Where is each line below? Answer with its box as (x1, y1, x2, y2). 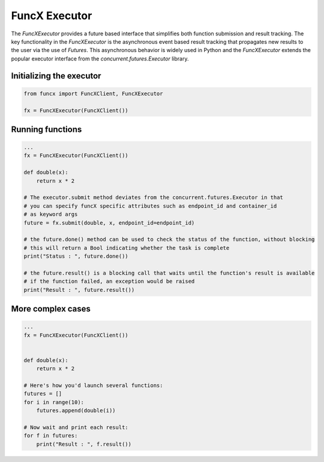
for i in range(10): (23, 398, 84, 406)
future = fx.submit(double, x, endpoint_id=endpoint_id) (23, 219, 195, 226)
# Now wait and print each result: (23, 424, 128, 431)
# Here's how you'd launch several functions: (23, 382, 163, 389)
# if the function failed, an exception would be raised (23, 278, 195, 285)
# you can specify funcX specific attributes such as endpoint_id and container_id (23, 203, 277, 209)
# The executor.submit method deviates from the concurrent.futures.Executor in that (23, 194, 283, 201)
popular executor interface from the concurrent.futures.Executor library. (11, 55, 189, 62)
